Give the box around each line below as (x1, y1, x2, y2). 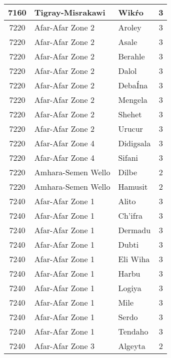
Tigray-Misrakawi (34, 6, 105, 18)
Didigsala (118, 137, 151, 149)
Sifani (118, 152, 138, 163)
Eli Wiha (118, 253, 150, 265)
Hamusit (118, 181, 148, 192)
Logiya (118, 282, 141, 294)
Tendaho (118, 326, 148, 337)
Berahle (118, 50, 145, 62)
